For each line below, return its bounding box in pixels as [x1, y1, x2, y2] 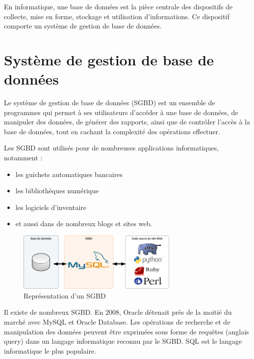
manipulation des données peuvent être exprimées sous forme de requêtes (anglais [4, 326, 249, 336]
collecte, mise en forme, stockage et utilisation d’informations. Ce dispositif [4, 11, 229, 21]
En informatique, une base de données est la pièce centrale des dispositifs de [4, 1, 233, 11]
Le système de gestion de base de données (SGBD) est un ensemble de [4, 97, 215, 108]
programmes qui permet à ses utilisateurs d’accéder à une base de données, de [4, 107, 238, 117]
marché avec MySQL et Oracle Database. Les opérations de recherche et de [4, 317, 230, 327]
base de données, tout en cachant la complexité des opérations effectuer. [4, 126, 220, 136]
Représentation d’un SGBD [24, 290, 106, 300]
